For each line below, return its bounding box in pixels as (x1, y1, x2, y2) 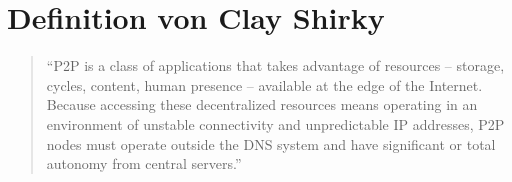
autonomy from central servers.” (46, 153, 242, 174)
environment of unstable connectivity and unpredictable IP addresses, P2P (46, 113, 505, 134)
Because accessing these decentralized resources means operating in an (46, 94, 478, 115)
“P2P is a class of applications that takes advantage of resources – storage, (46, 55, 505, 76)
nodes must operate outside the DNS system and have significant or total (46, 133, 496, 154)
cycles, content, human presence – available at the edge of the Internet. (46, 74, 483, 95)
